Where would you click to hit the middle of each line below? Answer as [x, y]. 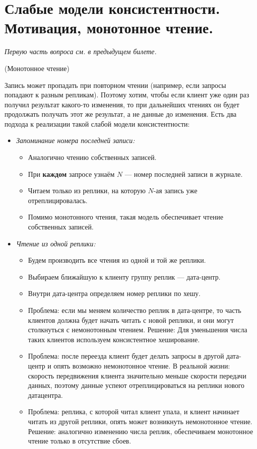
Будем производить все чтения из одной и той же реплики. [117, 260]
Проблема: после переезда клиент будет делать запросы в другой [126, 356]
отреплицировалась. [58, 200]
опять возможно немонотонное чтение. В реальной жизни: [142, 365]
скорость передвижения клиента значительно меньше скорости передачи [137, 375]
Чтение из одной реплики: [56, 243]
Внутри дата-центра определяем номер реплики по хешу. [114, 293]
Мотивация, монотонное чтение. [109, 28]
